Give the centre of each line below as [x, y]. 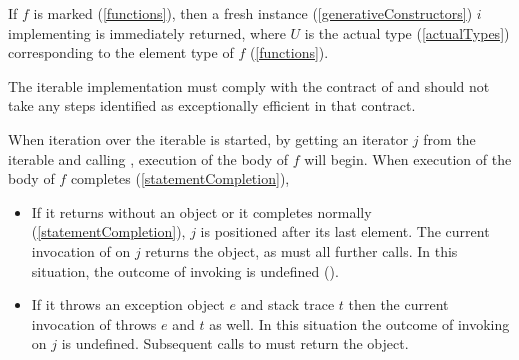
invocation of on [81, 250]
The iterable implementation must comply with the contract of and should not [249, 85]
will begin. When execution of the [408, 158]
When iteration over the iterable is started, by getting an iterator [208, 138]
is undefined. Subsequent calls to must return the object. [235, 343]
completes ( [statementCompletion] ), [180, 178]
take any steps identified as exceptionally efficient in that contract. [212, 105]
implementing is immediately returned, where [147, 32]
